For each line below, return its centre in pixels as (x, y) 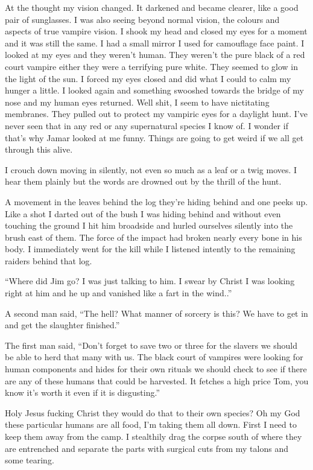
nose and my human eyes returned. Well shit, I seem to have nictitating (137, 102)
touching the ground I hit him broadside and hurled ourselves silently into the (149, 225)
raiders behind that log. (49, 260)
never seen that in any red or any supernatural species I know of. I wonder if (147, 125)
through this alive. (39, 149)
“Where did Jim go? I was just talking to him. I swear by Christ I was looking (150, 281)
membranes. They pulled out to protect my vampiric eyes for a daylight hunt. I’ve (156, 114)
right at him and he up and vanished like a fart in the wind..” (119, 293)
